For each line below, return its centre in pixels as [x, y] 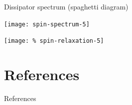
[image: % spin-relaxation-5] [54, 41]
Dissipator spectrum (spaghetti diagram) [66, 6]
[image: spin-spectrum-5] [47, 24]
